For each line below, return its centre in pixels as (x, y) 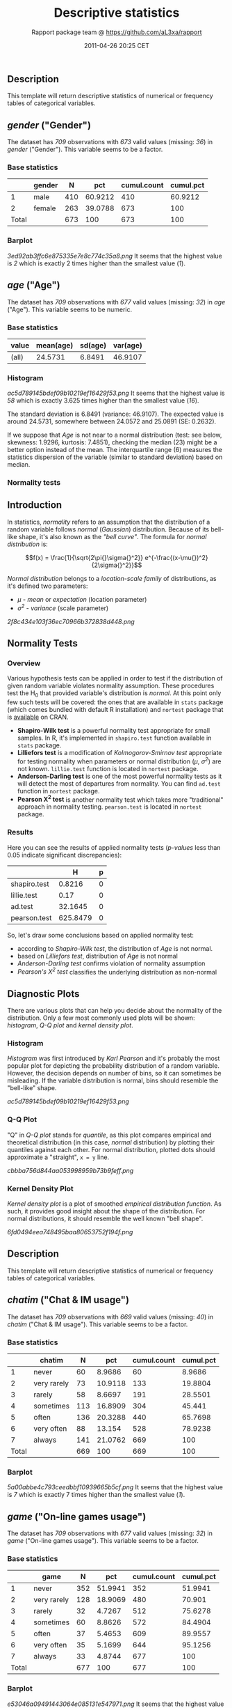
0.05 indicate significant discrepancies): (65, 855)
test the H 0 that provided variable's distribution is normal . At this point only (114, 694)
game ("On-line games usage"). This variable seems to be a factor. (103, 1541)
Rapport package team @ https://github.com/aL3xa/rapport (117, 32)
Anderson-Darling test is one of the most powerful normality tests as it (119, 776)
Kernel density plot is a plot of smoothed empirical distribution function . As (115, 1204)
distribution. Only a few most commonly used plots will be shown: (101, 1018)
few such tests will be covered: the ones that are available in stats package (115, 702)
